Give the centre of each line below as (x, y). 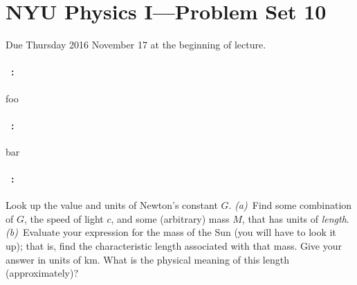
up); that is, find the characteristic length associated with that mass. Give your (174, 246)
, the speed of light (64, 218)
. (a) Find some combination (290, 205)
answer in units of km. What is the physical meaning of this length (147, 259)
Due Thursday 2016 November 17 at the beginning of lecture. (136, 45)
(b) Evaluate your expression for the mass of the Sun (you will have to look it (171, 232)
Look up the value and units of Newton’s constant (112, 205)
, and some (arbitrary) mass (170, 218)
